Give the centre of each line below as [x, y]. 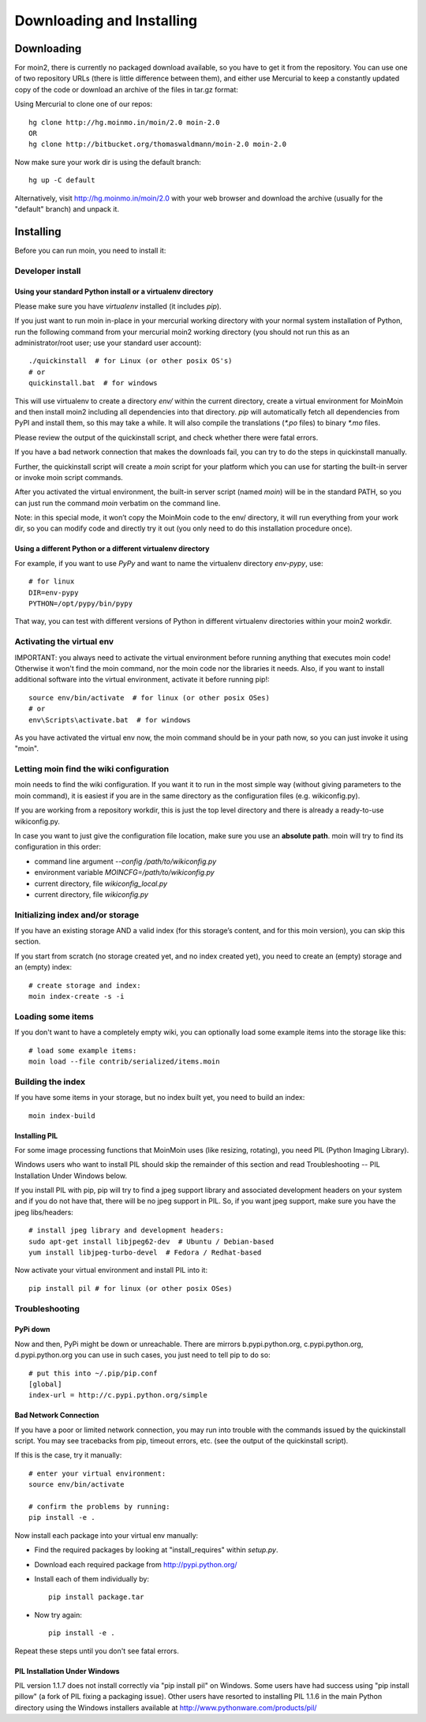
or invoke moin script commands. [69, 477]
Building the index [50, 1082]
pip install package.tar [96, 1597]
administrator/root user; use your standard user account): [108, 343]
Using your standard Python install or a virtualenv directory [114, 291]
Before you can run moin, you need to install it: [90, 250]
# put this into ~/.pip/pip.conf [93, 1373]
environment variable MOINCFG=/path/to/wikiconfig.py [124, 872]
